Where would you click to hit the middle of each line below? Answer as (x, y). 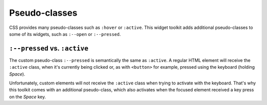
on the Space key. (28, 97)
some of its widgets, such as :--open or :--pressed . (65, 34)
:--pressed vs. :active (49, 48)
